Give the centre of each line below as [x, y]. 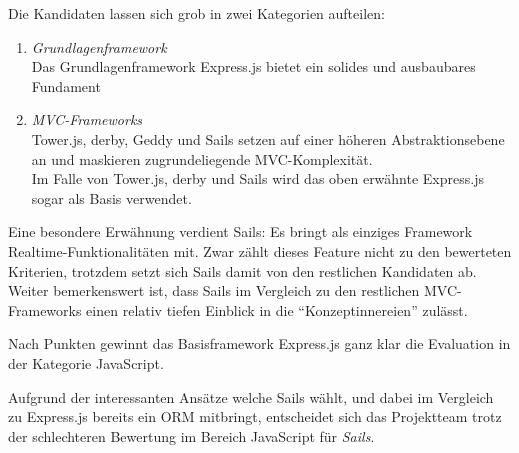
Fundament [66, 85]
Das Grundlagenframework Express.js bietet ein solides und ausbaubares [253, 66]
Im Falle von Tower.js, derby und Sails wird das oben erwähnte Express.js [257, 178]
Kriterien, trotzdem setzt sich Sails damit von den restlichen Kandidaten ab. [242, 270]
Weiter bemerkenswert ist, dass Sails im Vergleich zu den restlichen [214, 290]
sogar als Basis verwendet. [111, 197]
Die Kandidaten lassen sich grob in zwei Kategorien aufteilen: [196, 13]
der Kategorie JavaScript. [86, 362]
